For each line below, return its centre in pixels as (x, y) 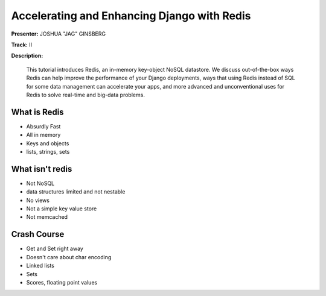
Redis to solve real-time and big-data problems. (85, 95)
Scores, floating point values (62, 282)
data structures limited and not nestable (76, 192)
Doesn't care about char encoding (69, 257)
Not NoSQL (40, 183)
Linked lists (40, 266)
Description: (27, 56)
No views (38, 200)
